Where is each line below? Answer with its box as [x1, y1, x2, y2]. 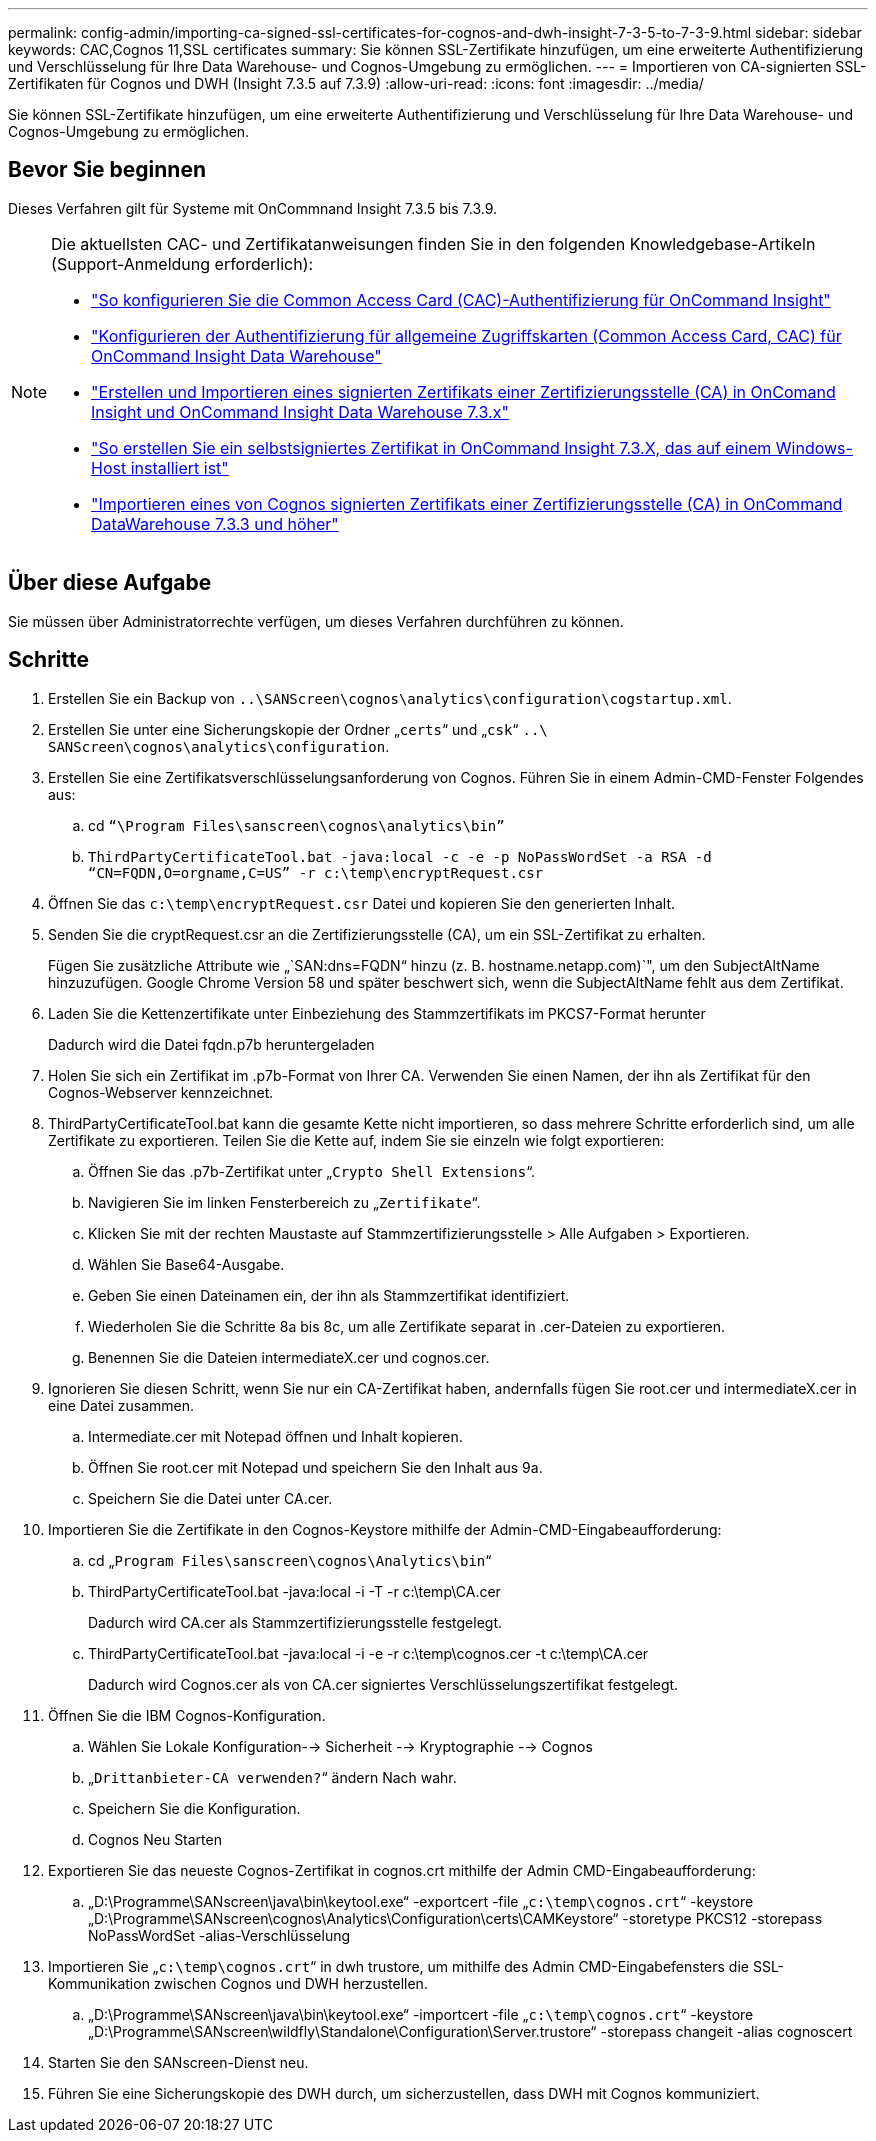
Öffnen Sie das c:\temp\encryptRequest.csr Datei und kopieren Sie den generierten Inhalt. [48, 894, 675, 912]
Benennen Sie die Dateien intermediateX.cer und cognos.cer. [88, 1348, 490, 1366]
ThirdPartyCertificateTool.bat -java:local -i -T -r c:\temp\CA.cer [88, 1582, 501, 1600]
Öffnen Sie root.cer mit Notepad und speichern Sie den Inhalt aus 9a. [88, 1458, 543, 1476]
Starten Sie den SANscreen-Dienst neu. [48, 2053, 309, 2071]
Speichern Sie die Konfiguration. [88, 1799, 301, 1817]
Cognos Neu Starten [88, 1830, 222, 1848]
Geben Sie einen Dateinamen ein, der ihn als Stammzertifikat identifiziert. [88, 1286, 570, 1304]
